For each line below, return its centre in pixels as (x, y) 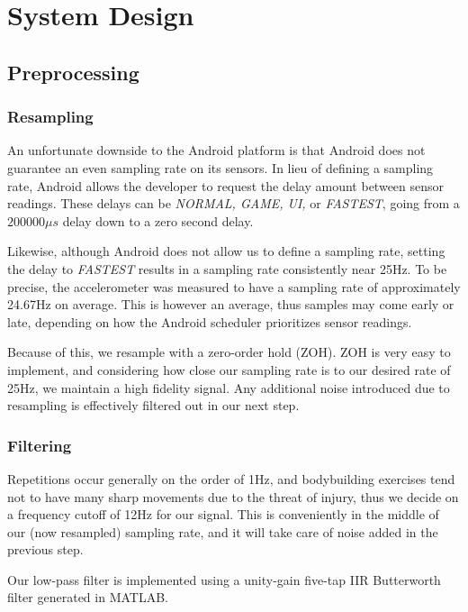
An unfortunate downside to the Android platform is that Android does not (216, 150)
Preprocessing (73, 72)
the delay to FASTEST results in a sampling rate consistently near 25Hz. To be (227, 268)
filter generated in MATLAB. (88, 597)
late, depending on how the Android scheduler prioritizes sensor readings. (210, 321)
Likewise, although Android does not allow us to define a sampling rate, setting (226, 251)
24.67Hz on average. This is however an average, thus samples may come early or (231, 304)
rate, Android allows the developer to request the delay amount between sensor (226, 185)
